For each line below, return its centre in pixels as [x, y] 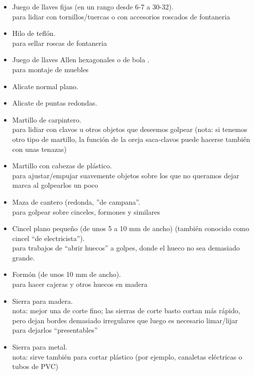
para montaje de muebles [50, 69]
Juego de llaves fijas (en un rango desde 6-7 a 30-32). [93, 6]
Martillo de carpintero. [47, 119]
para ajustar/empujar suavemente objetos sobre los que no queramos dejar [126, 175]
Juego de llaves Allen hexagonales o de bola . [81, 60]
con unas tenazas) [39, 149]
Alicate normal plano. [45, 86]
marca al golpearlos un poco [55, 185]
